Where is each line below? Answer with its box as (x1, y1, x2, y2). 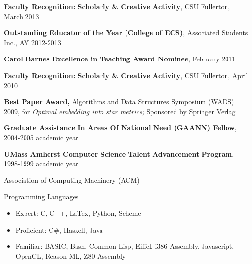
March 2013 (4, 11, 39, 21)
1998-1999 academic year (4, 158, 78, 169)
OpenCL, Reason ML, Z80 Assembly (15, 250, 126, 261)
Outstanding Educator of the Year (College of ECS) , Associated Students (4, 28, 248, 38)
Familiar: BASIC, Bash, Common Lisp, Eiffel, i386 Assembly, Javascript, (15, 241, 234, 251)
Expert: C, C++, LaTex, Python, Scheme (15, 207, 141, 218)
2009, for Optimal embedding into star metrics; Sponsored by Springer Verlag (4, 106, 236, 116)
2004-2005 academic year (4, 132, 78, 142)
